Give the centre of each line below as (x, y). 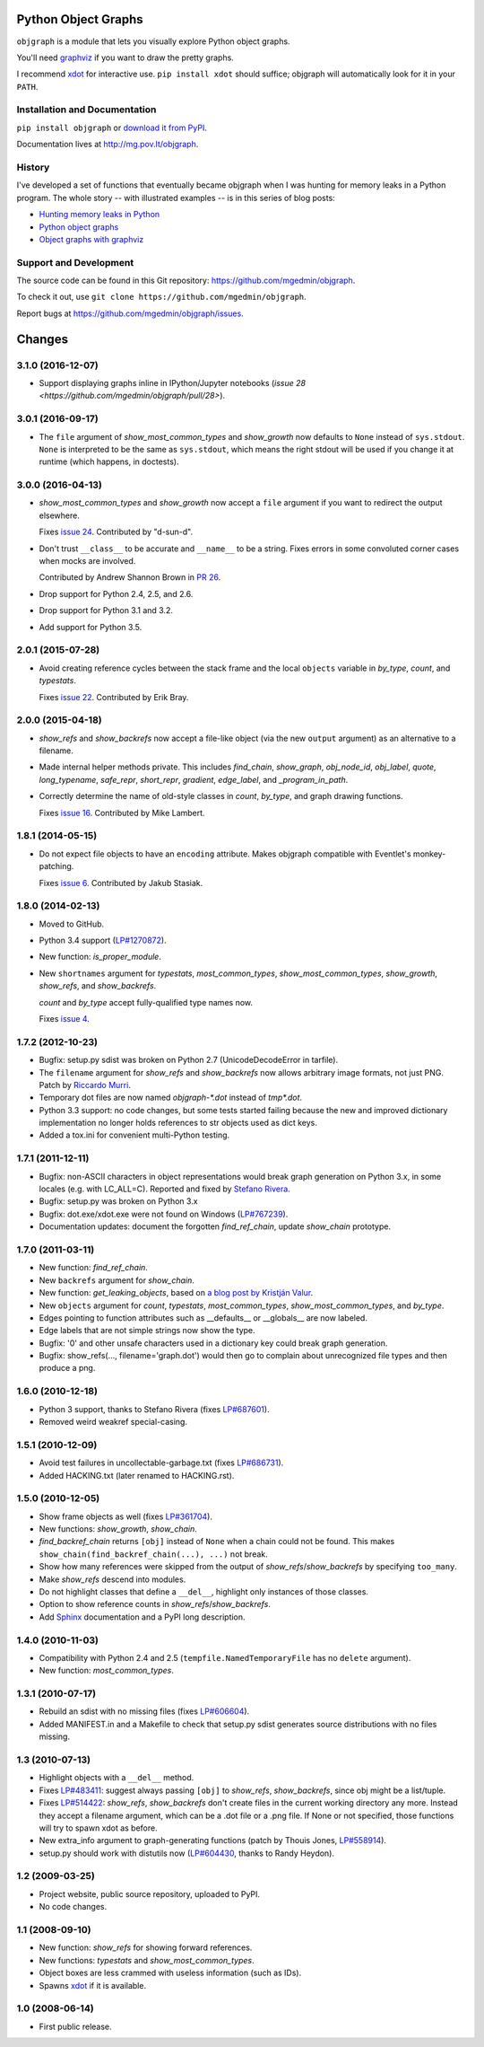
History (33, 167)
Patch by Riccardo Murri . (85, 1085)
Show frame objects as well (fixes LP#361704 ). (125, 1516)
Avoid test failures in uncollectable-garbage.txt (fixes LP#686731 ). (161, 1463)
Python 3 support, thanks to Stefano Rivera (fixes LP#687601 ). (154, 1409)
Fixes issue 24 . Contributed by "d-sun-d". (116, 532)
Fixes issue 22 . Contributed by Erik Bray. (114, 697)
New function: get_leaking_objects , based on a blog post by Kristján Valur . (176, 1293)
